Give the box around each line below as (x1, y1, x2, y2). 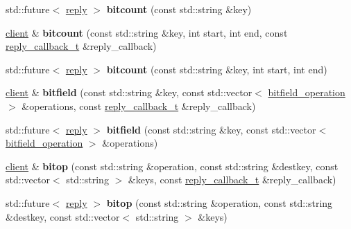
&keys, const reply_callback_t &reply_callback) (128, 172, 336, 187)
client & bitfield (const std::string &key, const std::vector (6, 85, 252, 100)
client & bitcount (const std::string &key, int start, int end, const (6, 25, 288, 39)
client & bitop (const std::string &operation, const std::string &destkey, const (6, 158, 339, 173)
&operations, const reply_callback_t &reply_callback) (22, 98, 256, 113)
